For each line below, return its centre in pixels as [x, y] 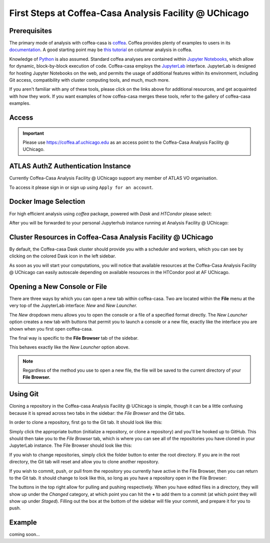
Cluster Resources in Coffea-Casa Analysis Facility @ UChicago [111, 237]
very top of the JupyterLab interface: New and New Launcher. [73, 306]
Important [33, 133]
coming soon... [24, 534]
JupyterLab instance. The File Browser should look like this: [71, 445]
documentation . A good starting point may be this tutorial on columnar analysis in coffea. [101, 50]
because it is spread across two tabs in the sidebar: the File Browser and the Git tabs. [97, 413]
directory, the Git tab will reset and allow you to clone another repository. [84, 462]
